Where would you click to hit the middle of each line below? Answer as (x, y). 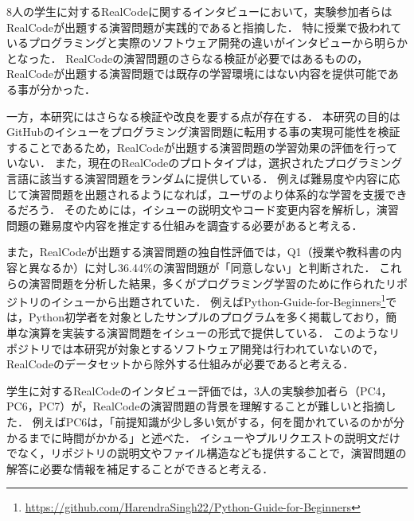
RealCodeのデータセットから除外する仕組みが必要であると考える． (180, 364)
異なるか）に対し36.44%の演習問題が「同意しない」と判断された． (202, 267)
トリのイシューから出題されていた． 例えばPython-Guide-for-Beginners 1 (201, 300)
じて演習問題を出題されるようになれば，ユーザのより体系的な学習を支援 (196, 194)
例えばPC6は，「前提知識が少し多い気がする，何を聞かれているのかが (213, 421)
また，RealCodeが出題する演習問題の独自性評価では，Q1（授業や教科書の (199, 252)
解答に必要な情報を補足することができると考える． (140, 468)
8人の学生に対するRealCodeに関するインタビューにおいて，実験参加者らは (199, 11)
